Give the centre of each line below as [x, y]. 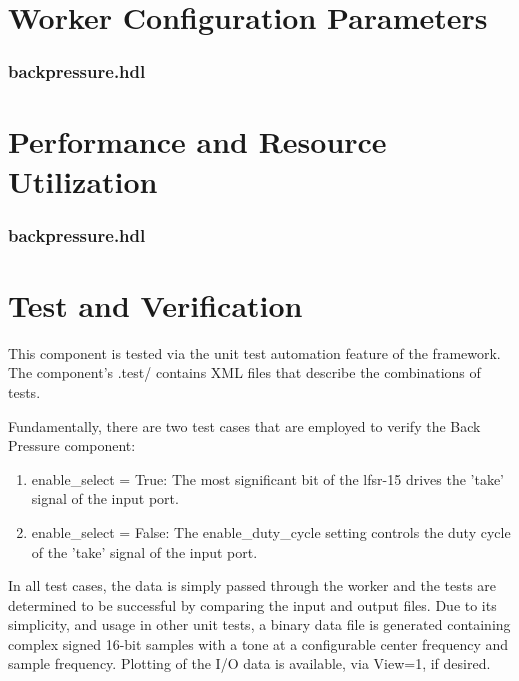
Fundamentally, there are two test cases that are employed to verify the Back [244, 425]
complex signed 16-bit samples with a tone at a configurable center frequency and [258, 643]
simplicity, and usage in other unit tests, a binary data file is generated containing [259, 624]
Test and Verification [155, 304]
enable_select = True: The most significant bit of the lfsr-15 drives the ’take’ [267, 478]
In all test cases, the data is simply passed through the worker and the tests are [252, 585]
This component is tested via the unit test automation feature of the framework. [254, 352]
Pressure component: [72, 445]
